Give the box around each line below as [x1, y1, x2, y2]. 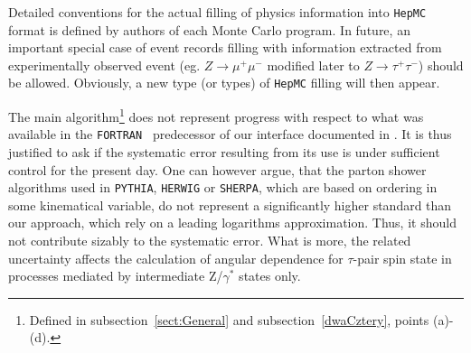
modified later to [267, 55, 360, 74]
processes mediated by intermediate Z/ [8, 266, 223, 285]
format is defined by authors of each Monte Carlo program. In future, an [8, 20, 410, 39]
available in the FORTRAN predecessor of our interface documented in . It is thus [8, 125, 452, 144]
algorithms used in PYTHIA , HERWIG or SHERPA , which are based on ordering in [8, 178, 438, 197]
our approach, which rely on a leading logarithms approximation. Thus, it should [8, 213, 457, 232]
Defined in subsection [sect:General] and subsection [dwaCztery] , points [29, 310, 429, 329]
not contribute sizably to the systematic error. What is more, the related [8, 231, 411, 250]
